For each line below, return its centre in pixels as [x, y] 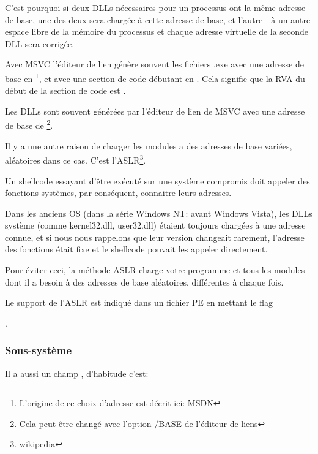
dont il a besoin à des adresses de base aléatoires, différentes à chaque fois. [144, 282]
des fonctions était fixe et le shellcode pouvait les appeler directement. [136, 249]
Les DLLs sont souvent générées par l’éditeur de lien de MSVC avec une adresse [155, 111]
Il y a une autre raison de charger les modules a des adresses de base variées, [149, 146]
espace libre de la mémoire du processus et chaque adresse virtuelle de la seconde [157, 32]
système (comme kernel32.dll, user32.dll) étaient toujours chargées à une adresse [155, 225]
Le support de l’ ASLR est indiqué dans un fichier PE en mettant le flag [139, 302]
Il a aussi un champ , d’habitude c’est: [77, 373]
